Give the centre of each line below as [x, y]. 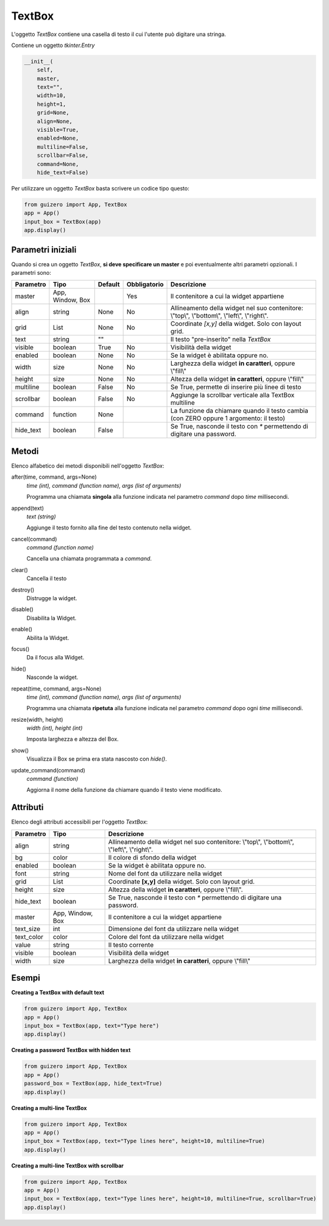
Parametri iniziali [44, 249]
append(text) [28, 508]
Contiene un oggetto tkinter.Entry [53, 45]
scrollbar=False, [63, 155]
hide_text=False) [63, 172]
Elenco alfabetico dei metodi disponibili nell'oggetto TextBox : [88, 466]
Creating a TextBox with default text [58, 993]
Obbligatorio [145, 285]
